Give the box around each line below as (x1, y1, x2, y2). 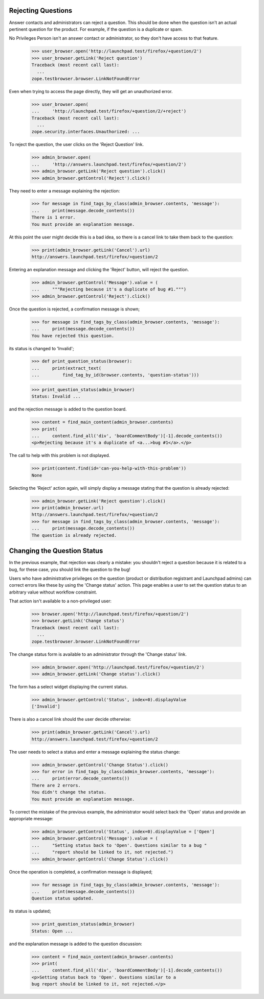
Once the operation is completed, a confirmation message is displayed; (9, 869, 153, 875)
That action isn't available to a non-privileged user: (9, 598, 112, 604)
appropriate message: (9, 816, 54, 822)
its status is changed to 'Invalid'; (9, 345, 74, 351)
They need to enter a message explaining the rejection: (9, 188, 120, 193)
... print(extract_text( (31, 365, 102, 371)
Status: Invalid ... (31, 394, 81, 399)
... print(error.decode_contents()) (31, 776, 130, 781)
